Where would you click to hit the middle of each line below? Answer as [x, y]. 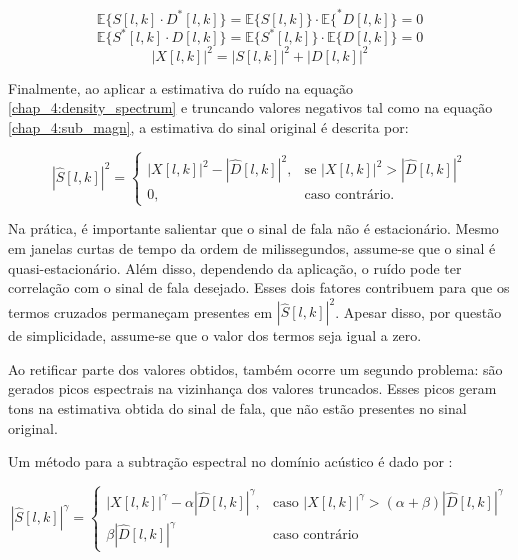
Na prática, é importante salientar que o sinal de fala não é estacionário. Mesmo [253, 228]
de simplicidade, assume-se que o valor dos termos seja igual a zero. [215, 335]
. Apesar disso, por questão [418, 311]
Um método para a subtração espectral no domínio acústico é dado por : [230, 461]
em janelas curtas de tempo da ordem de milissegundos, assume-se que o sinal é [252, 247]
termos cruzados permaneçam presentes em [140, 311]
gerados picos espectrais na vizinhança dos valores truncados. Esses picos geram [252, 388]
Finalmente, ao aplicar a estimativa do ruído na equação [180, 87]
